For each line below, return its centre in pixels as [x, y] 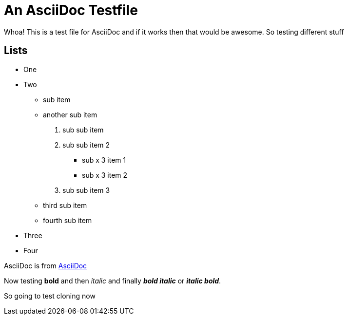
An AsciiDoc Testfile [71, 10]
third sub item [65, 205]
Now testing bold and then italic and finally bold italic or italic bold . [113, 281]
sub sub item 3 [86, 190]
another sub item [70, 114]
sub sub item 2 [86, 145]
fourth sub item [68, 220]
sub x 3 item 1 [104, 160]
